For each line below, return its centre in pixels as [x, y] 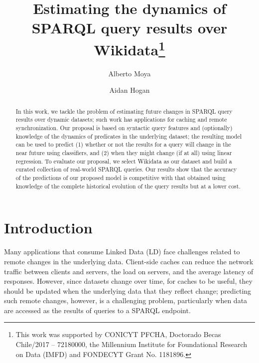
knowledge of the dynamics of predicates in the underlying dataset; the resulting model [129, 136]
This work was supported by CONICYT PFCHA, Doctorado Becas [118, 334]
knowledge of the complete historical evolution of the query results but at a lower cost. [128, 186]
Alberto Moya [129, 73]
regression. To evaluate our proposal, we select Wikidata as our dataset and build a [124, 161]
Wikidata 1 [129, 48]
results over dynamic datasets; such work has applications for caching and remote [121, 119]
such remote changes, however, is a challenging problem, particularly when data [126, 300]
